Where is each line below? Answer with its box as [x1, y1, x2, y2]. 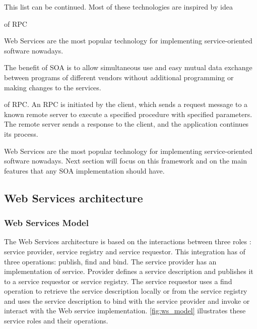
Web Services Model [4, 216, 89, 229]
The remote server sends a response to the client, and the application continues [4, 119, 249, 129]
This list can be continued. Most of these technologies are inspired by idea [4, 2, 233, 12]
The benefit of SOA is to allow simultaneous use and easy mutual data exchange [4, 62, 252, 73]
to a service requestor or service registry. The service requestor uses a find [4, 276, 232, 286]
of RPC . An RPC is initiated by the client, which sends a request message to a [4, 99, 248, 109]
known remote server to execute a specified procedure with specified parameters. [4, 108, 252, 119]
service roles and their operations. [4, 315, 108, 326]
